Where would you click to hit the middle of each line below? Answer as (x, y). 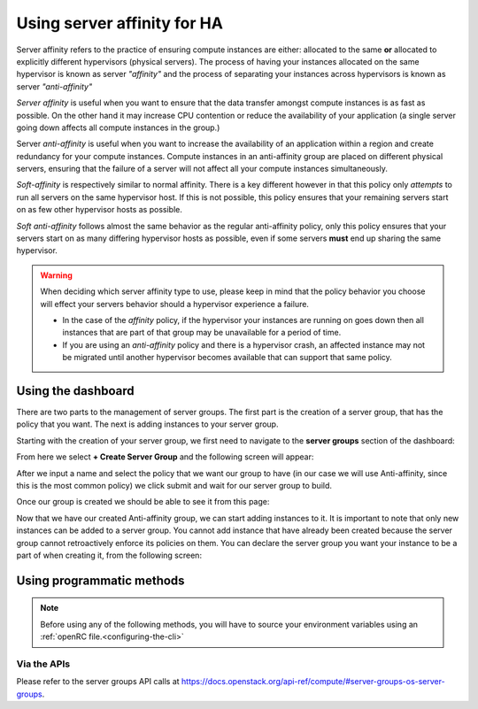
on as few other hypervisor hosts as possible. (100, 210)
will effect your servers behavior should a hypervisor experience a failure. (175, 304)
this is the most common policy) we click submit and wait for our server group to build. (174, 486)
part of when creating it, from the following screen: (109, 555)
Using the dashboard (75, 391)
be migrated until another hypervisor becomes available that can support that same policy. (227, 358)
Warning (56, 275)
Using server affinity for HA (119, 23)
